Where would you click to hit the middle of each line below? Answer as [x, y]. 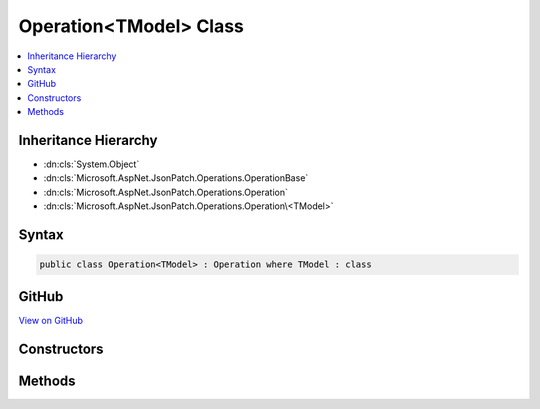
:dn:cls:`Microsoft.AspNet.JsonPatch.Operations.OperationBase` [176, 178]
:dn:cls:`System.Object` [91, 164]
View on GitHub [51, 320]
